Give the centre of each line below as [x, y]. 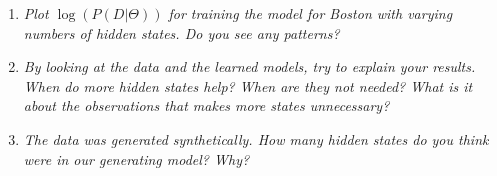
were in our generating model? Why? [136, 158]
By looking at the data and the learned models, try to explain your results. [249, 66]
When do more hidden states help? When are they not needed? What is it [248, 85]
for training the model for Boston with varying [310, 13]
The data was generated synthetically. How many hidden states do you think [256, 138]
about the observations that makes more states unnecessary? [206, 105]
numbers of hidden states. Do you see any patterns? [181, 32]
